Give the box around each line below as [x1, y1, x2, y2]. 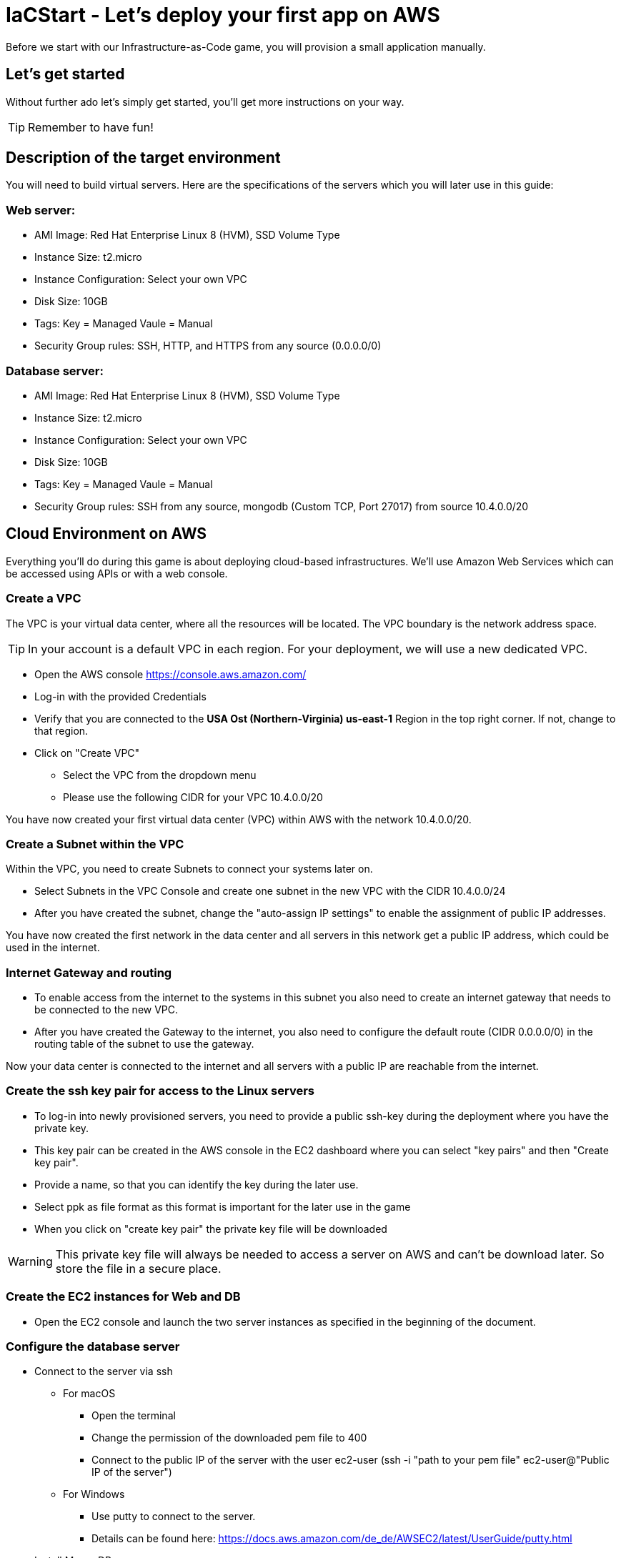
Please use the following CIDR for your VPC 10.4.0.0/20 [63, 790, 323, 803]
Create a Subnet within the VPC [6, 836, 184, 851]
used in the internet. [6, 941, 100, 954]
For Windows [63, 1488, 125, 1501]
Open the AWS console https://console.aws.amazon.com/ [34, 668, 307, 680]
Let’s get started [6, 65, 125, 84]
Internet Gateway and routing [6, 965, 172, 980]
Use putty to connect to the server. [91, 1510, 256, 1523]
